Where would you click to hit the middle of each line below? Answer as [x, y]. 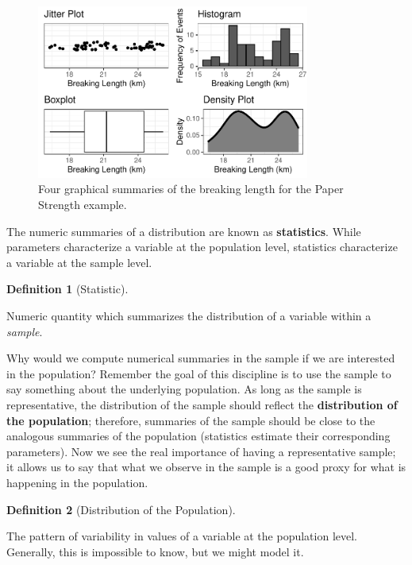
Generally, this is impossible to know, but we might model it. [155, 551]
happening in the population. [77, 482]
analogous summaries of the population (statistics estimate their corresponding [198, 436]
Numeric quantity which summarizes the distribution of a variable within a [189, 315]
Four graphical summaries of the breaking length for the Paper [191, 189]
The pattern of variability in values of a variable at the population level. [182, 536]
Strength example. [83, 205]
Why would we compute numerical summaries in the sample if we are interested [201, 358]
